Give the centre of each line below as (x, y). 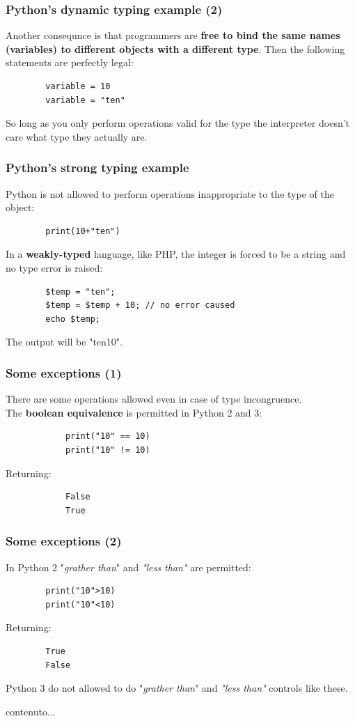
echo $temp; (73, 319)
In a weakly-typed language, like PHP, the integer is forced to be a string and (176, 254)
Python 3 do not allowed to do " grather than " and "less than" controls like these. (177, 688)
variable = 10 (78, 86)
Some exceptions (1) (64, 372)
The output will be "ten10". (64, 342)
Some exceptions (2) (64, 541)
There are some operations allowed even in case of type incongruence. (154, 399)
